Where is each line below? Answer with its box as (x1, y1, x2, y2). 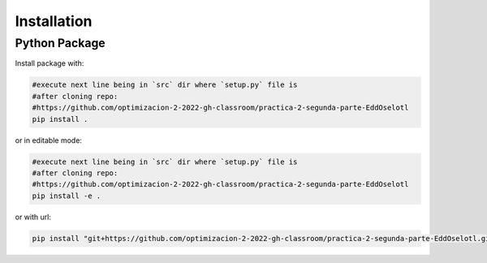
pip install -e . (32, 191, 101, 200)
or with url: (15, 212, 52, 222)
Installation (15, 12, 93, 30)
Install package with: (15, 58, 84, 68)
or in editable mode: (15, 135, 83, 145)
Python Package (15, 36, 106, 50)
